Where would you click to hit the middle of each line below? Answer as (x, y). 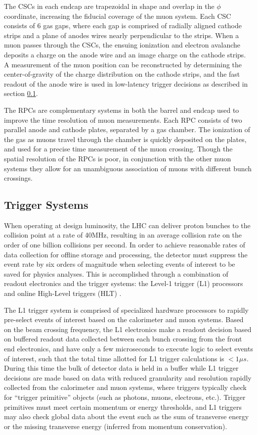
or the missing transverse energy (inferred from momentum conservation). (116, 426)
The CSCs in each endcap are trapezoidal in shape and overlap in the (109, 6)
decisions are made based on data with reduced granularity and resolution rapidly (128, 377)
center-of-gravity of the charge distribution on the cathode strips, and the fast (122, 74)
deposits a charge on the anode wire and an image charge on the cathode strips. (125, 54)
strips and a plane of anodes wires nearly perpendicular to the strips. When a (122, 35)
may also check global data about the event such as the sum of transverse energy (127, 416)
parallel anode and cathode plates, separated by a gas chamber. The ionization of (127, 129)
